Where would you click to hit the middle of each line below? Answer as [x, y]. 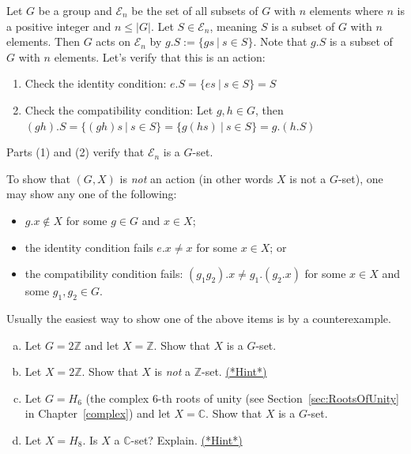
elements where [346, 10]
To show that [38, 178]
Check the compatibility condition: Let [119, 109]
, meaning [234, 26]
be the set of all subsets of [195, 10]
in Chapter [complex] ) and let [98, 413]
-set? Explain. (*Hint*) [187, 439]
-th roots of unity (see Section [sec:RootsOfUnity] [278, 398]
